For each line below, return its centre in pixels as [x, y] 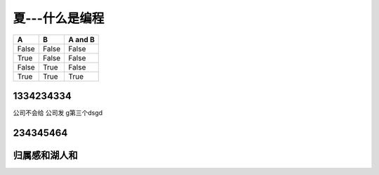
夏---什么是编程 [59, 18]
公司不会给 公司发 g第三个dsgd [58, 113]
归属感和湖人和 [45, 155]
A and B [81, 39]
